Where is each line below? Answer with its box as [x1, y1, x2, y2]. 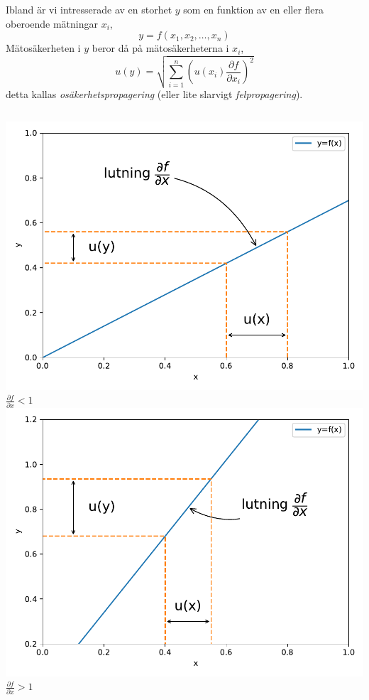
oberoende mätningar [6, 16, 98, 31]
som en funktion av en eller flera [183, 2, 324, 16]
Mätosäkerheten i [6, 41, 81, 55]
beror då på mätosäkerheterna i [92, 41, 229, 55]
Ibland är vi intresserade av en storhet [6, 2, 172, 16]
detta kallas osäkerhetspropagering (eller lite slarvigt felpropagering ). [6, 87, 303, 102]
